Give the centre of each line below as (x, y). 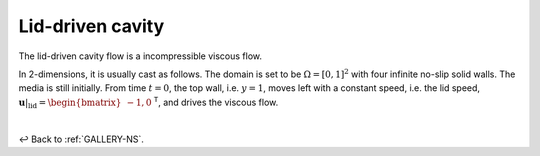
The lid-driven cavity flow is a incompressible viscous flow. (140, 56)
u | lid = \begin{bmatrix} (70, 103)
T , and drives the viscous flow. (216, 101)
